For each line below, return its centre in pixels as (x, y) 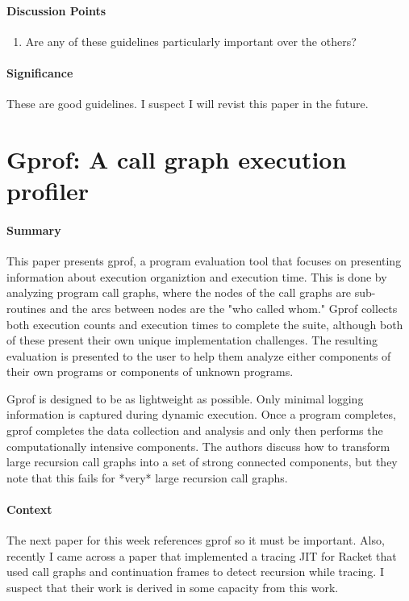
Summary (34, 230)
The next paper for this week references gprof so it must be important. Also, (196, 540)
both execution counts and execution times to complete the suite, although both (205, 324)
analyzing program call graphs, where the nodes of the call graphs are (179, 292)
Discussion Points (56, 10)
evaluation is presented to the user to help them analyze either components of (199, 355)
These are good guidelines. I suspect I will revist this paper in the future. (188, 104)
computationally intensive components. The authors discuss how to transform (198, 446)
